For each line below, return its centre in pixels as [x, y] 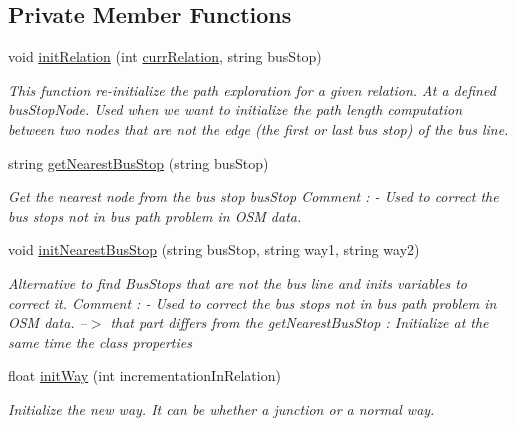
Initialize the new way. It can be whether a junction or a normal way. [221, 408]
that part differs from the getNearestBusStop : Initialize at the [299, 322]
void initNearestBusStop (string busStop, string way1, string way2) [214, 249]
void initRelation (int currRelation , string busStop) [165, 56]
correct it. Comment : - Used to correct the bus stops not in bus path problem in [252, 302]
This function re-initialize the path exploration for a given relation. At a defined [252, 89]
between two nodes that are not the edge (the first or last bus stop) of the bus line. [258, 128]
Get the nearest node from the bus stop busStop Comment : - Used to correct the [253, 196]
